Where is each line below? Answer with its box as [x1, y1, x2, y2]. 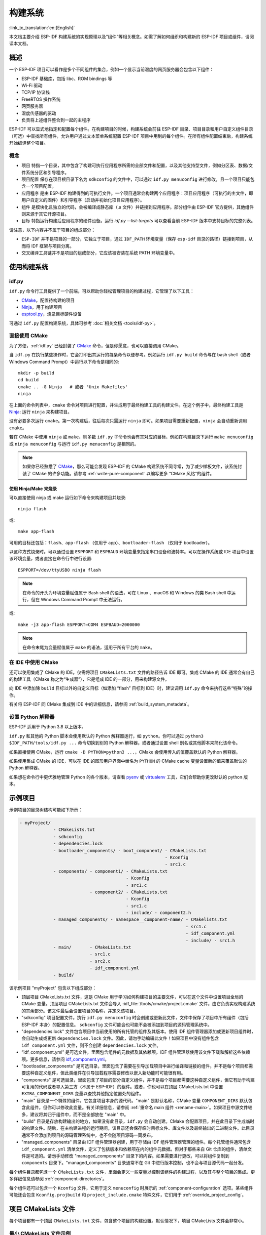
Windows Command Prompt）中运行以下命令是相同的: [9, 359, 119, 365]
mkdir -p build [18, 370, 55, 375]
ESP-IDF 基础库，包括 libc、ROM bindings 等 [21, 76, 113, 82]
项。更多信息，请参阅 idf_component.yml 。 [21, 1056, 109, 1062]
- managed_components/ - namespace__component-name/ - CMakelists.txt [53, 917, 228, 922]
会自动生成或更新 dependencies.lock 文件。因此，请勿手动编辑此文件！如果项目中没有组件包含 [21, 1035, 219, 1041]
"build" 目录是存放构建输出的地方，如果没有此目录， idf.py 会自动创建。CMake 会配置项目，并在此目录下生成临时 [21, 1118, 255, 1124]
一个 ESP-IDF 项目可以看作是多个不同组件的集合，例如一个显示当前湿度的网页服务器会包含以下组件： [9, 67, 214, 73]
